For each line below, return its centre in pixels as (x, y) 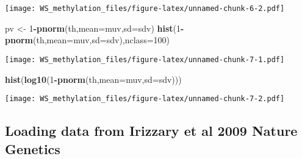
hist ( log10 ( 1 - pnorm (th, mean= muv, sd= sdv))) (93, 79)
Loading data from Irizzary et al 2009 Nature (151, 131)
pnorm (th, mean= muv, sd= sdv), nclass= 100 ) (87, 40)
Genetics (33, 148)
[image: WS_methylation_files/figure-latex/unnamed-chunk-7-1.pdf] (145, 59)
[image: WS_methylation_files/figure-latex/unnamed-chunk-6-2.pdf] (145, 9)
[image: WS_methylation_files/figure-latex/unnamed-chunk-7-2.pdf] (145, 99)
